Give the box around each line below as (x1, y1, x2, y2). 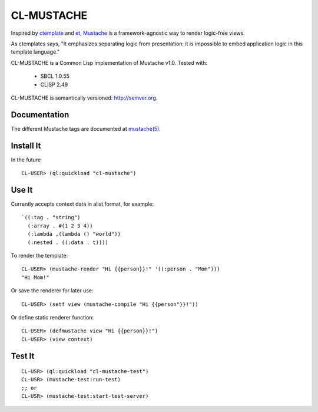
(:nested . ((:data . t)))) (27, 239, 109, 246)
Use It (11, 184, 33, 195)
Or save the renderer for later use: (11, 287, 94, 294)
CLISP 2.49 (40, 81, 68, 88)
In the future (11, 156, 41, 163)
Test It (11, 351, 35, 361)
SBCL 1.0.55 (40, 72, 70, 80)
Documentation (11, 110, 69, 120)
